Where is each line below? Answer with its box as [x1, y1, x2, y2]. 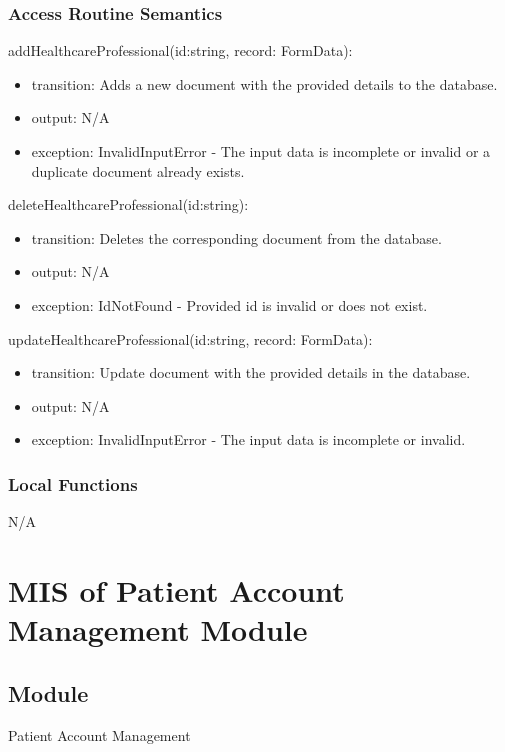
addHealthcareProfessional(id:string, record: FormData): [8, 40, 353, 61]
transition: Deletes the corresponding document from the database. [31, 227, 442, 248]
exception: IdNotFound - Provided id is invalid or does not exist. [31, 294, 428, 315]
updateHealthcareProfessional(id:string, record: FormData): [8, 328, 373, 349]
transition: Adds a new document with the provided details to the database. [31, 73, 498, 94]
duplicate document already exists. [31, 160, 245, 181]
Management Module [8, 609, 308, 650]
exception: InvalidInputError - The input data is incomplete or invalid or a [31, 141, 491, 161]
